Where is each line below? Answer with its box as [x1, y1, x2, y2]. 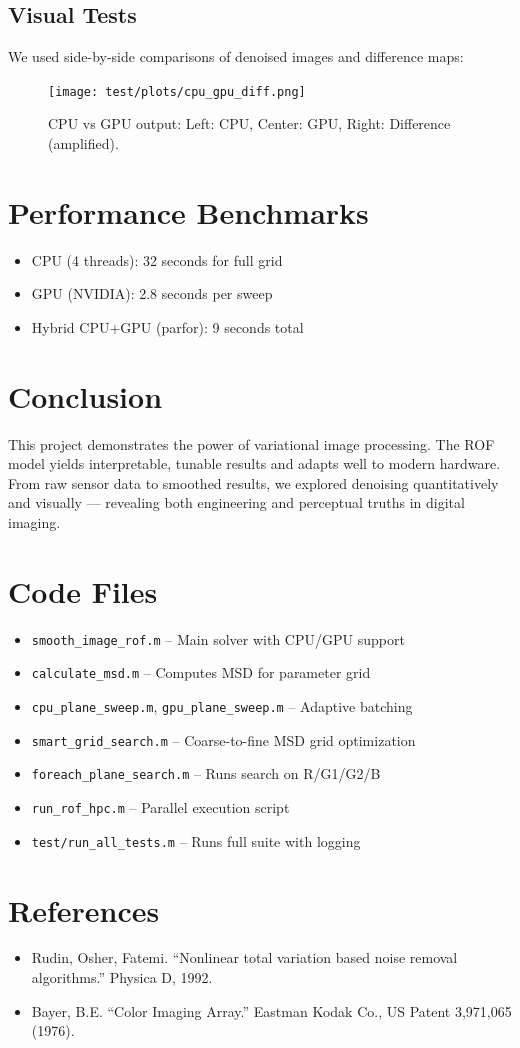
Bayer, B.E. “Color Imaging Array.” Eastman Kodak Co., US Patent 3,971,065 [31, 1000, 512, 1021]
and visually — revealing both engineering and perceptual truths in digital [8, 492, 465, 513]
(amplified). [48, 133, 119, 154]
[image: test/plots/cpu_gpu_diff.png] [48, 84, 306, 99]
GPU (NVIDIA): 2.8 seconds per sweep [31, 283, 273, 304]
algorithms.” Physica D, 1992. [31, 967, 213, 988]
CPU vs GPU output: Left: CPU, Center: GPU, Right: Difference [48, 113, 451, 134]
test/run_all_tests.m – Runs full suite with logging [31, 830, 361, 851]
